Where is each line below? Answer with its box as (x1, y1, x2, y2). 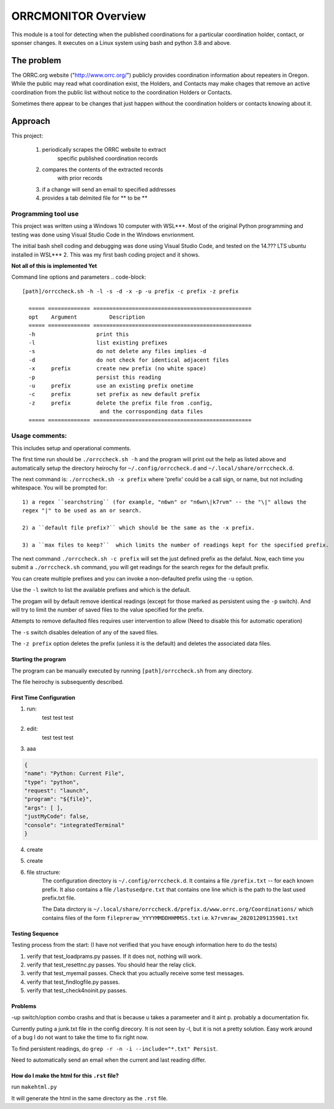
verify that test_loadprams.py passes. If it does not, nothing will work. (26, 952, 202, 960)
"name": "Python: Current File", (24, 770, 125, 777)
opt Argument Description (28, 313, 145, 321)
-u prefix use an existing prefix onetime (28, 383, 194, 389)
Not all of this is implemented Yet (11, 262, 97, 270)
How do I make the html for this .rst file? (11, 1072, 119, 1080)
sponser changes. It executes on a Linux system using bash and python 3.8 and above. (11, 39, 232, 46)
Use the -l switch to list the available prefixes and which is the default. (11, 586, 191, 594)
